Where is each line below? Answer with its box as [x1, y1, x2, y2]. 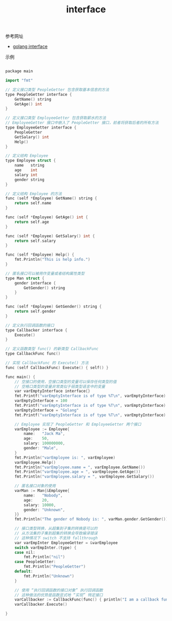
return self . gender [14, 309, 56, 314]
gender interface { [14, 280, 56, 285]
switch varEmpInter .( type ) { [14, 545, 77, 550]
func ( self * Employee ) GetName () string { [5, 196, 97, 201]
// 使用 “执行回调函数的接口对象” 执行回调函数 [14, 588, 103, 593]
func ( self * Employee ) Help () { [5, 252, 74, 257]
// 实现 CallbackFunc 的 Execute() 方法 [5, 360, 89, 366]
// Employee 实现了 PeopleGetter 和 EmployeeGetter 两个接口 [14, 422, 142, 427]
